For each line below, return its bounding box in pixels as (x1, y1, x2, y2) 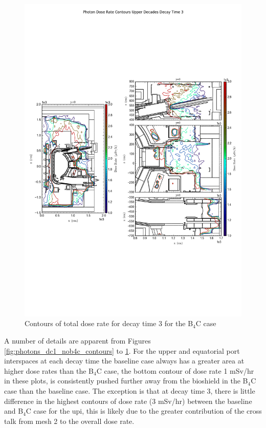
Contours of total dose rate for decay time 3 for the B (25, 318, 193, 329)
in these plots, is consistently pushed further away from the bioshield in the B (4, 375, 248, 386)
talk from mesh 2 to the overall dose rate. (4, 415, 135, 426)
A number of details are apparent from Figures (4, 335, 151, 346)
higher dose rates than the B (4, 365, 94, 376)
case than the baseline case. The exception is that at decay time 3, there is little (4, 385, 255, 396)
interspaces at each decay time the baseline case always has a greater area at (4, 355, 245, 366)
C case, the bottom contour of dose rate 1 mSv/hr (96, 365, 254, 376)
